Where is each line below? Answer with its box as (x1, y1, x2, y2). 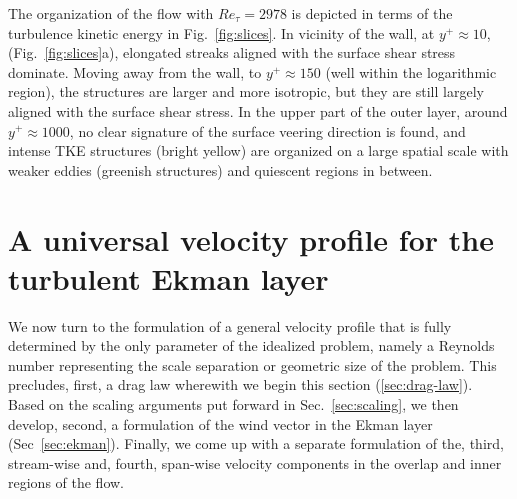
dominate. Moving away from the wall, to (8, 61, 262, 82)
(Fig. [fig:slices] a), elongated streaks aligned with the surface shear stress (8, 42, 456, 63)
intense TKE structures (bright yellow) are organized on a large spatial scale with (8, 140, 509, 161)
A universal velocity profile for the (8, 218, 494, 259)
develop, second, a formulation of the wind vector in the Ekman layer (8, 413, 433, 434)
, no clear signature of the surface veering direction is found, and (69, 120, 466, 141)
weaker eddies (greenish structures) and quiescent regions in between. (8, 159, 433, 180)
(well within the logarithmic (325, 61, 497, 82)
